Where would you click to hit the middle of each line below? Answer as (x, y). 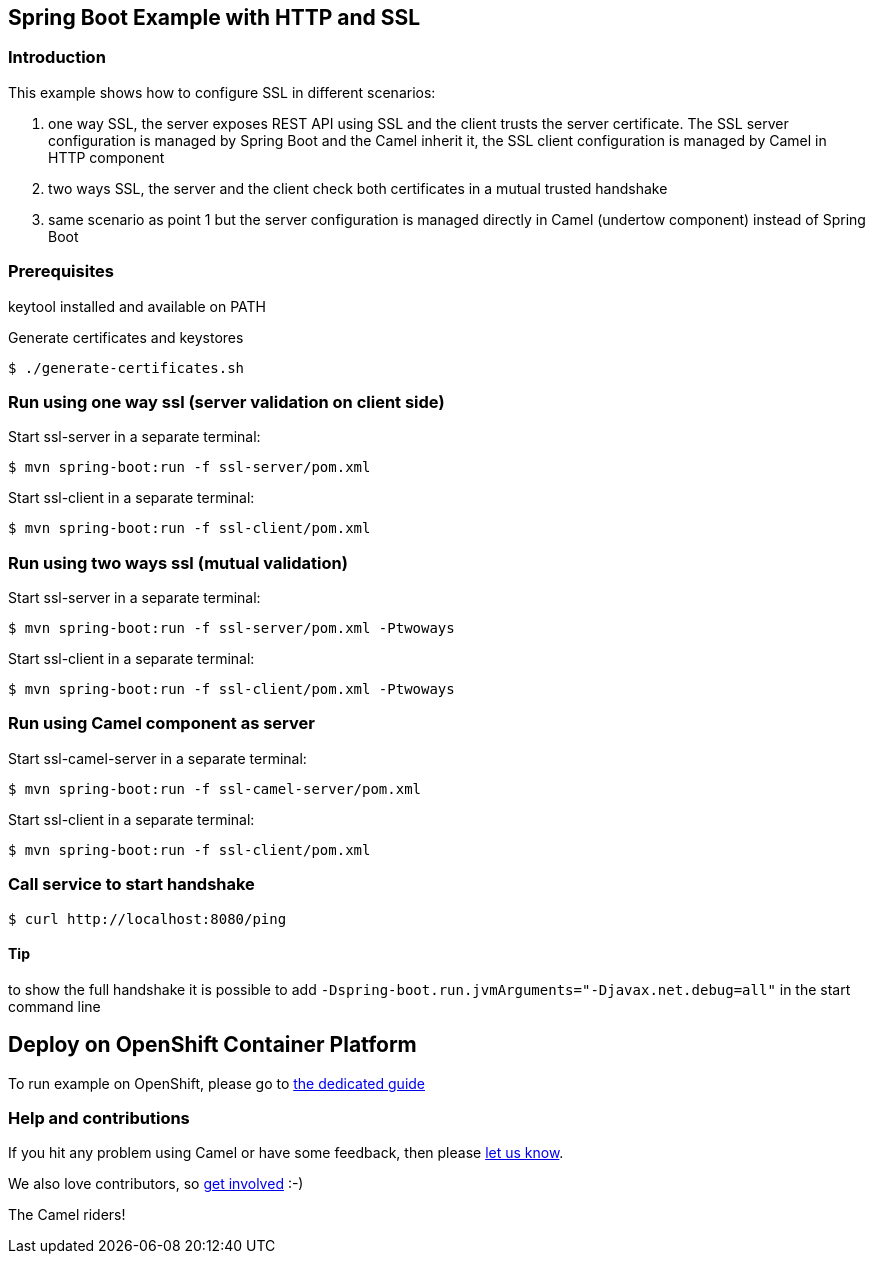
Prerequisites (61, 271)
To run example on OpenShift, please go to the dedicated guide (217, 1083)
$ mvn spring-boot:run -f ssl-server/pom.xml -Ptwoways (231, 628)
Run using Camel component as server (161, 723)
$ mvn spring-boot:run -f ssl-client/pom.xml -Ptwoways (231, 689)
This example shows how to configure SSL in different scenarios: (222, 92)
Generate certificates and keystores (126, 337)
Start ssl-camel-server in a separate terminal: (157, 758)
